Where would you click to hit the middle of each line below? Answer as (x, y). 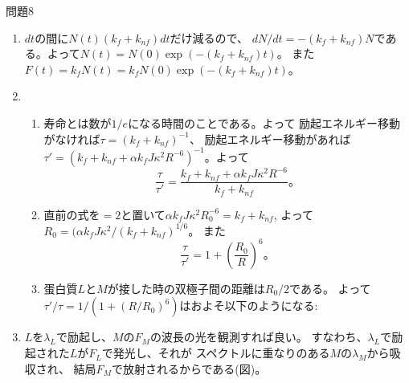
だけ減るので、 (209, 37)
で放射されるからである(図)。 (189, 368)
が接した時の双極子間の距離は (186, 288)
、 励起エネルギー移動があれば (270, 139)
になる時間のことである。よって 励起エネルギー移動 (264, 122)
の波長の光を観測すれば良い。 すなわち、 (259, 337)
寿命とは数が (78, 122)
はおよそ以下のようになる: (249, 306)
